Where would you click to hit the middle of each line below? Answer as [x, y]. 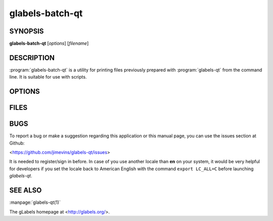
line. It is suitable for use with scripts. [48, 77]
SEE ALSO [26, 190]
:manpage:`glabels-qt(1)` [35, 202]
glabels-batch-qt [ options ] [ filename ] [49, 44]
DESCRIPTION [32, 58]
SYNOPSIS [27, 31]
